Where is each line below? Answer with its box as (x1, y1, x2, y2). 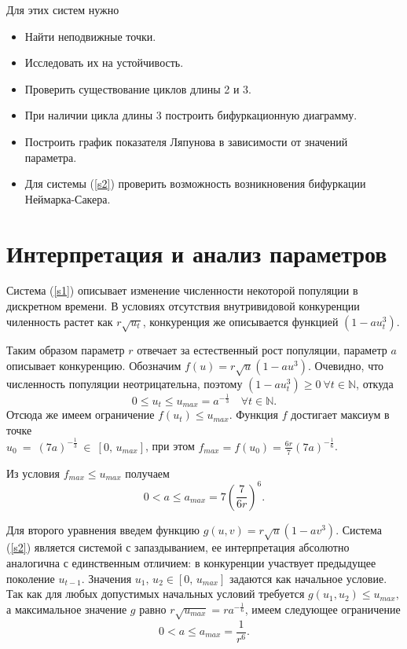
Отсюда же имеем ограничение (6, 406, 155, 423)
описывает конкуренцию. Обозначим (6, 357, 181, 374)
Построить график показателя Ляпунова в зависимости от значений (24, 133, 348, 149)
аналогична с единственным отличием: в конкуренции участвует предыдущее (6, 555, 376, 570)
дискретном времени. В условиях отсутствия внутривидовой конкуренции (6, 298, 360, 314)
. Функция (229, 406, 278, 423)
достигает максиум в (291, 406, 390, 423)
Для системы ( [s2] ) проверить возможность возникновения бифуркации (24, 175, 366, 192)
